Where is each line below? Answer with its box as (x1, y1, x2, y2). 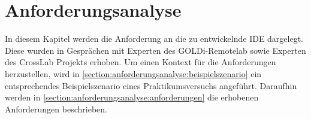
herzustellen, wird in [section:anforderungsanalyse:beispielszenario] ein (5, 67, 262, 80)
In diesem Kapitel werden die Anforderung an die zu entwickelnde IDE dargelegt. (5, 32, 304, 45)
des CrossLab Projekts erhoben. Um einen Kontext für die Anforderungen (5, 56, 276, 68)
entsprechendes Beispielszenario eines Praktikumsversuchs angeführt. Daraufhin (5, 79, 297, 91)
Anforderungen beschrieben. (5, 102, 107, 115)
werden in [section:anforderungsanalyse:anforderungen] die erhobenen (5, 91, 259, 103)
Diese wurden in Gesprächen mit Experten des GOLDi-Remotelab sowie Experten (5, 44, 306, 56)
